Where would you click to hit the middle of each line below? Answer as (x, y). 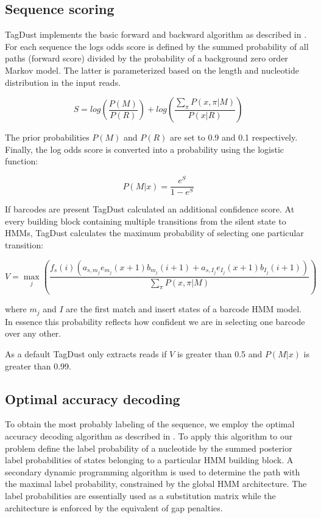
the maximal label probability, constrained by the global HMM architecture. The (156, 484)
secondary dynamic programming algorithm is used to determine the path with (153, 471)
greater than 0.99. (38, 366)
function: (22, 161)
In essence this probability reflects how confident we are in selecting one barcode (155, 321)
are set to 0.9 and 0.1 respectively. (234, 137)
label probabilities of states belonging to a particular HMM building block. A (149, 460)
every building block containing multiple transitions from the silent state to (146, 221)
